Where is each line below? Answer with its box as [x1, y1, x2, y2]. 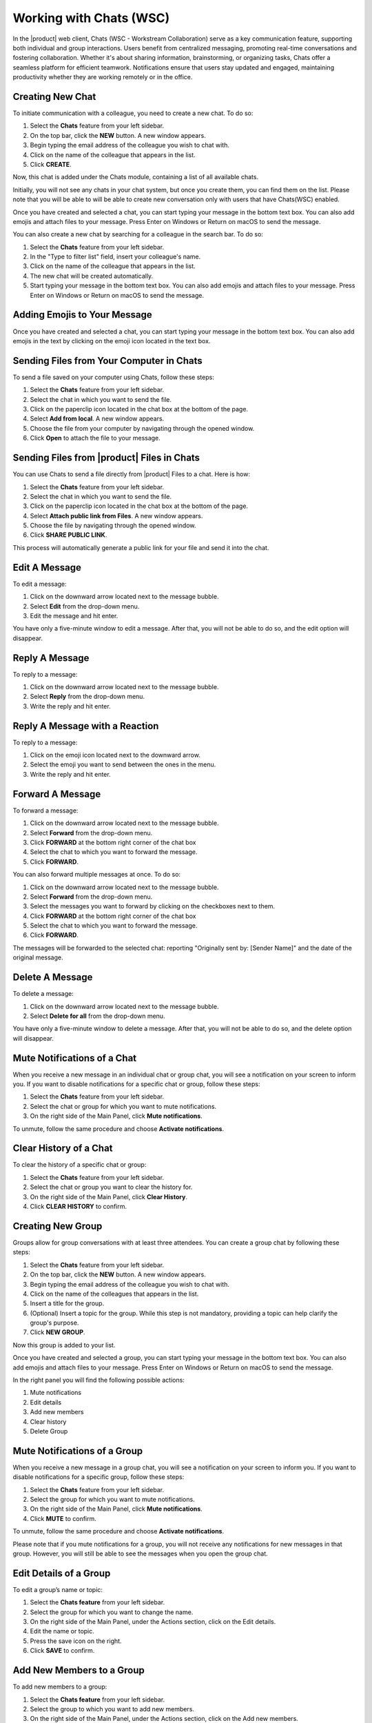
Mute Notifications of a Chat [12, 1052, 137, 1064]
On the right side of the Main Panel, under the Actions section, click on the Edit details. [30, 1618, 276, 1626]
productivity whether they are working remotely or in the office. [12, 73, 193, 81]
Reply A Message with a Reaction [12, 720, 159, 732]
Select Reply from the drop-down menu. [30, 693, 145, 701]
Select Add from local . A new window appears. [30, 414, 165, 423]
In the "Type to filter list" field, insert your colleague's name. [30, 252, 201, 261]
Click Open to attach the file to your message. [30, 434, 161, 442]
